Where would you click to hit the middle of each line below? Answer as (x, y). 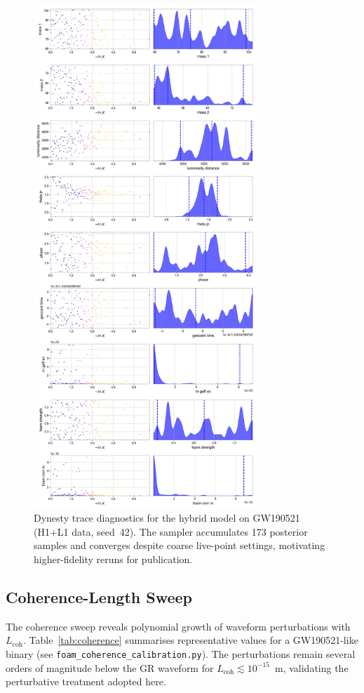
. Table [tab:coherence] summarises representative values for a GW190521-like (191, 640)
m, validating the (311, 667)
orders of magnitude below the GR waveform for (110, 667)
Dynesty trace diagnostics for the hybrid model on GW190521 (167, 518)
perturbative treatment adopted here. (86, 681)
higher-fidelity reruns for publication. (113, 559)
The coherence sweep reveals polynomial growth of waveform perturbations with (178, 626)
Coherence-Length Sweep (99, 597)
